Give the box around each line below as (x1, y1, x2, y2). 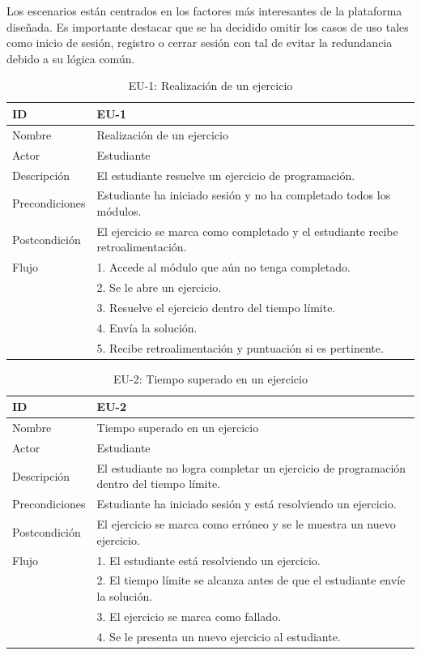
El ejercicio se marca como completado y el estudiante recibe (96, 222, 398, 239)
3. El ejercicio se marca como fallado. (96, 607, 281, 624)
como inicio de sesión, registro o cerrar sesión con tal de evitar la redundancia (6, 34, 393, 51)
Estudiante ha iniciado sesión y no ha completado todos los (96, 186, 391, 203)
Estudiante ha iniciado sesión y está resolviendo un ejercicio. (96, 495, 397, 512)
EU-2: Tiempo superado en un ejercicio (113, 370, 308, 387)
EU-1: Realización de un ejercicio (128, 77, 293, 94)
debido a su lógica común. (6, 49, 135, 66)
